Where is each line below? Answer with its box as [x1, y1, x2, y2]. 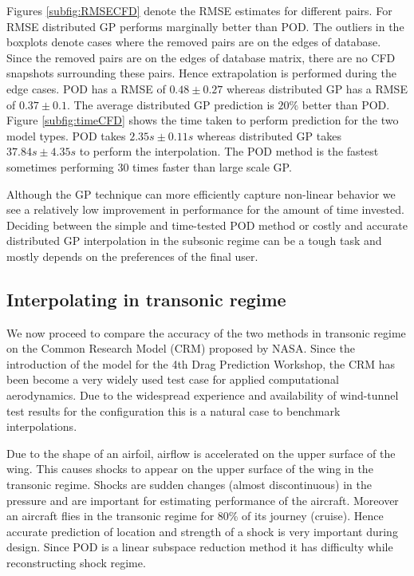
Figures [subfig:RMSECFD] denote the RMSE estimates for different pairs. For [6, 2, 392, 18]
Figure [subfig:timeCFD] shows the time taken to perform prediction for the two [6, 112, 399, 128]
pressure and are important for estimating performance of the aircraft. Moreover [6, 491, 399, 508]
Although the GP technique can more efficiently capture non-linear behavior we [6, 185, 396, 202]
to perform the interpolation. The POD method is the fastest [79, 143, 379, 160]
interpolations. [6, 418, 77, 435]
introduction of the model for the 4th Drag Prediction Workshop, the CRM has [6, 355, 396, 372]
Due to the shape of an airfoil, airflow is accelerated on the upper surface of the [6, 444, 396, 461]
